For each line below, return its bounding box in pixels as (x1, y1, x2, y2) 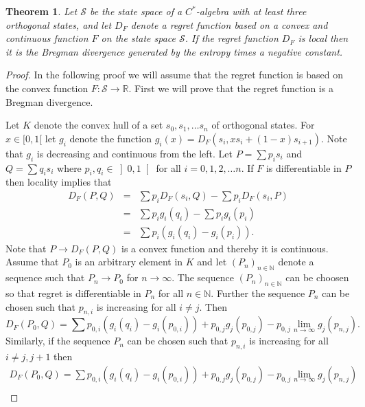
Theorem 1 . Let (5, 4, 78, 18)
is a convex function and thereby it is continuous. (121, 241, 329, 255)
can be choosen (285, 270, 349, 285)
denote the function (69, 131, 152, 145)
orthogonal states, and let (5, 17, 112, 32)
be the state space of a (89, 4, 182, 18)
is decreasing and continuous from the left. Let (36, 146, 233, 160)
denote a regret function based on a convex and (130, 17, 328, 32)
